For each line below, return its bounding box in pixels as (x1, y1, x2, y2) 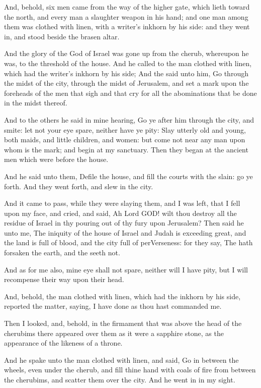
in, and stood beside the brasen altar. (4, 31, 120, 41)
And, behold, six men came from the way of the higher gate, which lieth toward (4, 2, 250, 12)
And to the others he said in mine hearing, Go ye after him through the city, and (4, 114, 254, 125)
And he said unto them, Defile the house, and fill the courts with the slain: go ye (4, 171, 253, 181)
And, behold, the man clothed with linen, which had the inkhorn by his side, (4, 291, 241, 301)
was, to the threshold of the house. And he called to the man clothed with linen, (4, 58, 252, 68)
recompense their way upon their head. (4, 274, 124, 285)
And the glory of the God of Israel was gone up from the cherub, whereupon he (4, 48, 249, 59)
